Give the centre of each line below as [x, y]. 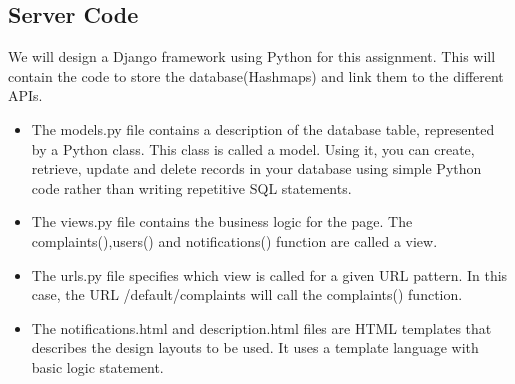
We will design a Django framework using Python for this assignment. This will [252, 56]
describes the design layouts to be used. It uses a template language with [255, 347]
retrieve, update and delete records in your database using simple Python [256, 168]
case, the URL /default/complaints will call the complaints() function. [247, 294]
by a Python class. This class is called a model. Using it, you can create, [253, 148]
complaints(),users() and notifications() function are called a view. [234, 240]
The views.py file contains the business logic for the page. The [222, 221]
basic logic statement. [97, 366]
